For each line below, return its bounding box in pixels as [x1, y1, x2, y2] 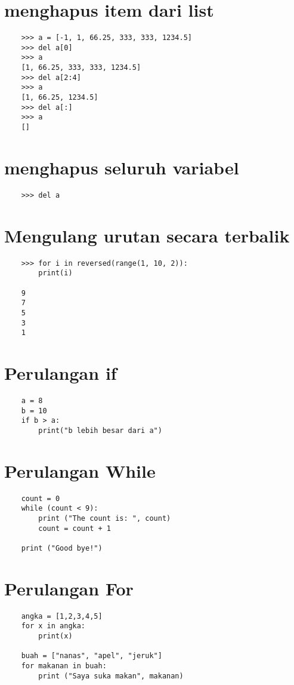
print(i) [38, 269, 73, 278]
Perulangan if [4, 361, 117, 385]
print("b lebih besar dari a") [38, 426, 162, 435]
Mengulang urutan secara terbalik [4, 223, 290, 247]
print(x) [38, 632, 73, 641]
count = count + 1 [38, 524, 111, 533]
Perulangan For [4, 576, 134, 600]
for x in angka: [21, 622, 86, 631]
